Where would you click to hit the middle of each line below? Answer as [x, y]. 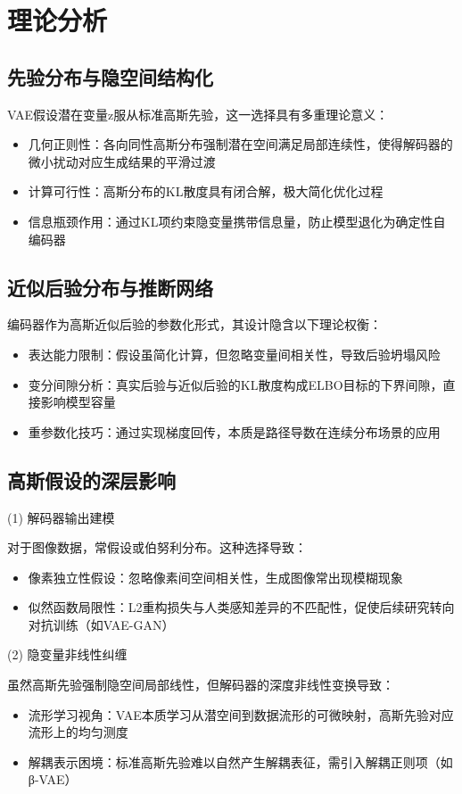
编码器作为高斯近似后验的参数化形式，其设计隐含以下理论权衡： [194, 324]
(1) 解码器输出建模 [61, 517]
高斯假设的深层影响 [91, 480]
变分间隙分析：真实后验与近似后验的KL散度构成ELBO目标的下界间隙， [235, 384]
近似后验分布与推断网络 [110, 287]
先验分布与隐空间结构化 [110, 76]
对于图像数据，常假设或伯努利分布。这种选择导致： [157, 547]
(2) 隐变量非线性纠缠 [67, 654]
